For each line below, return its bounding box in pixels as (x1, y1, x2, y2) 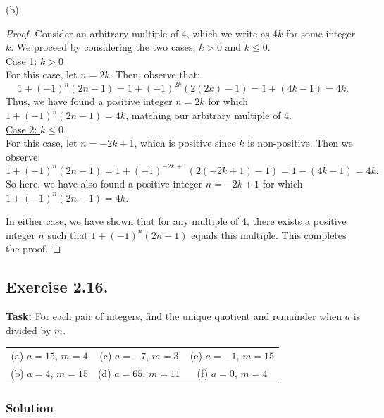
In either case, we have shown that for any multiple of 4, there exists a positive (6, 214, 347, 228)
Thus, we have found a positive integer (6, 94, 173, 109)
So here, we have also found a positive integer (6, 176, 203, 190)
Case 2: (6, 121, 37, 136)
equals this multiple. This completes (191, 227, 347, 242)
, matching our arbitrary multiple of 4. (125, 108, 292, 123)
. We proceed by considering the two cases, (11, 39, 196, 54)
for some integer (286, 25, 356, 40)
